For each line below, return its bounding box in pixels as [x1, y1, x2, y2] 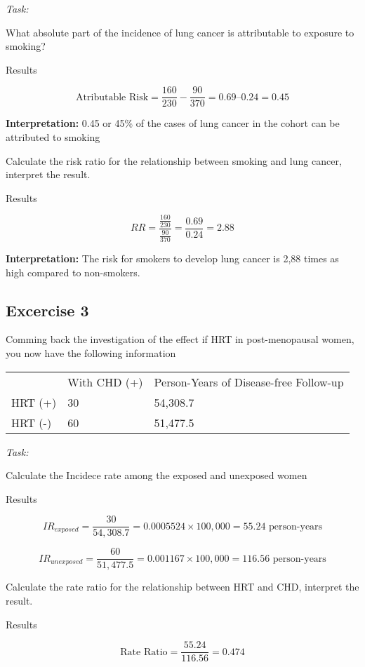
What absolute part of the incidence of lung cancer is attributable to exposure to [6, 25, 354, 39]
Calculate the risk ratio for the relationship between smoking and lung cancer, [6, 153, 342, 168]
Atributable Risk [76, 92, 149, 102]
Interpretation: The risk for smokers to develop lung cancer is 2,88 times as [6, 250, 339, 265]
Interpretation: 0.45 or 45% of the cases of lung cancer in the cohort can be [6, 116, 340, 130]
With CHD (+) [67, 373, 143, 390]
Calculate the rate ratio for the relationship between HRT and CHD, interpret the [6, 579, 359, 594]
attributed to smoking [6, 130, 100, 144]
